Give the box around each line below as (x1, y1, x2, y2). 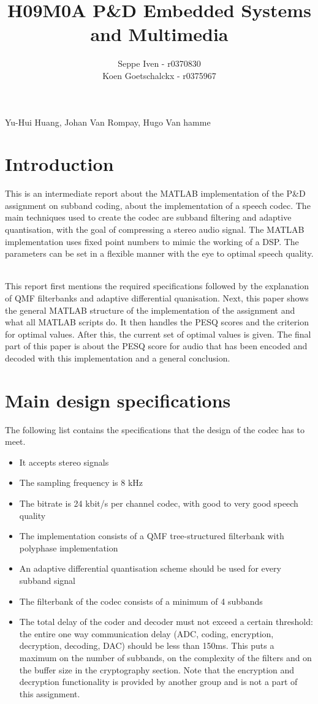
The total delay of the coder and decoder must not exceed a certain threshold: (19, 615, 313, 628)
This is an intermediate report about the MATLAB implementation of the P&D (5, 187, 306, 200)
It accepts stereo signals (19, 455, 109, 468)
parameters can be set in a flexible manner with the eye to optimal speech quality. (5, 247, 314, 260)
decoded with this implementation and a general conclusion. (5, 351, 230, 364)
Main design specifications (5, 387, 231, 412)
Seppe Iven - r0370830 (118, 57, 201, 70)
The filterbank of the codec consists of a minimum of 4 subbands (19, 594, 263, 607)
